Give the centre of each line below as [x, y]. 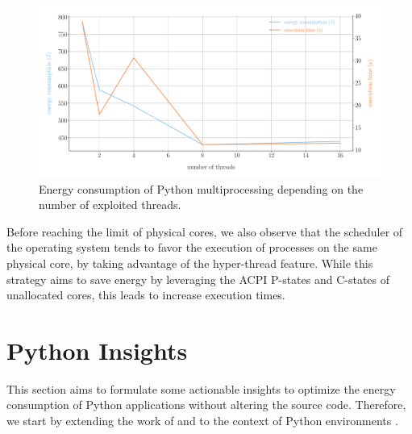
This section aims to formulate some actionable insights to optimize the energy [201, 388]
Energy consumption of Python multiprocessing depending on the [201, 188]
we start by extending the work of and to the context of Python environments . [202, 421]
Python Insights [97, 350]
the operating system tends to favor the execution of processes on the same [192, 247]
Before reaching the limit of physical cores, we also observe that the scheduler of [205, 231]
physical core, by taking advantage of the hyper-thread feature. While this [190, 263]
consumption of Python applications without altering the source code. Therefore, [206, 405]
